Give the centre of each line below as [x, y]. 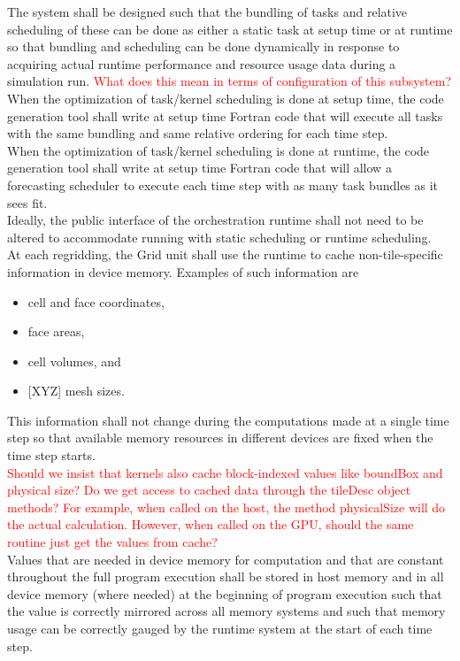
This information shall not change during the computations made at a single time [228, 420]
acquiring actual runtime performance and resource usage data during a [202, 63]
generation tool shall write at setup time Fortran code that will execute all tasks [225, 115]
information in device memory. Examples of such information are [183, 271]
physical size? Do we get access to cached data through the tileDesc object [209, 490]
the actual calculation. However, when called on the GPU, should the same [211, 524]
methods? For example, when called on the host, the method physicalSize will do [226, 507]
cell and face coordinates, [96, 301]
